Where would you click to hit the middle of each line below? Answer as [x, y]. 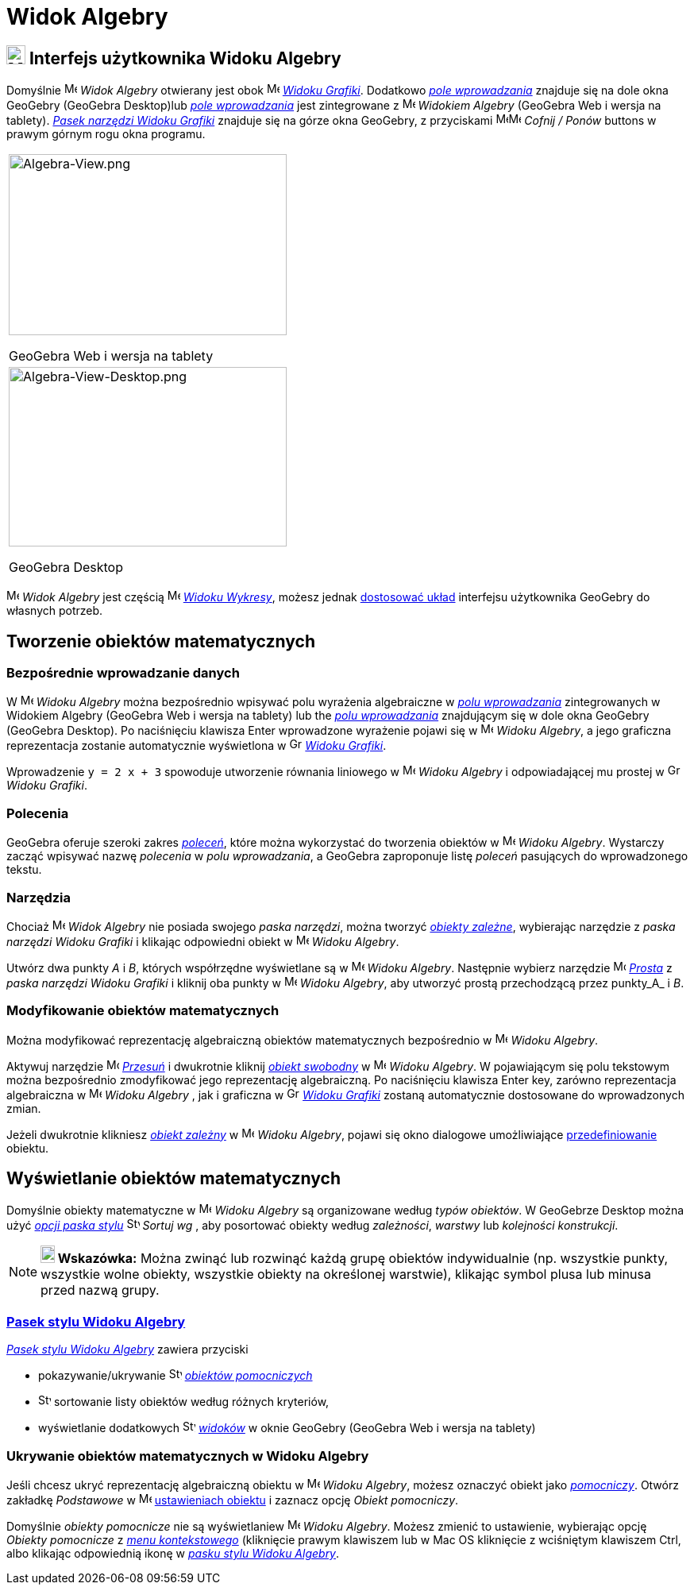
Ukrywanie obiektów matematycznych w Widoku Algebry [188, 1456]
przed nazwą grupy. [100, 1290]
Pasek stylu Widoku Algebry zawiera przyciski [127, 1350]
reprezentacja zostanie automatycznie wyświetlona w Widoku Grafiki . [197, 746]
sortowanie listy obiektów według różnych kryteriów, [191, 1402]
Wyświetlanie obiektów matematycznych [174, 1179]
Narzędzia [39, 897]
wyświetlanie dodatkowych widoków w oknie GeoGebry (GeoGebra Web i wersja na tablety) [287, 1428]
